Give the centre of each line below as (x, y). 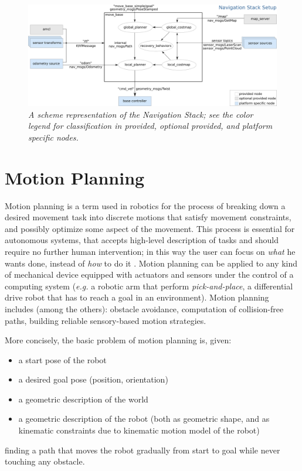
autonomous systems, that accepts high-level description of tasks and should (142, 240)
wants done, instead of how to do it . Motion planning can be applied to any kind (151, 263)
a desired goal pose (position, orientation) (93, 379)
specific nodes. (53, 137)
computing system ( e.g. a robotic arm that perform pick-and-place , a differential (149, 286)
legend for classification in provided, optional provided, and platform (150, 126)
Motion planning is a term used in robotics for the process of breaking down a (145, 205)
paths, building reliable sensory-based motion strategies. (106, 320)
